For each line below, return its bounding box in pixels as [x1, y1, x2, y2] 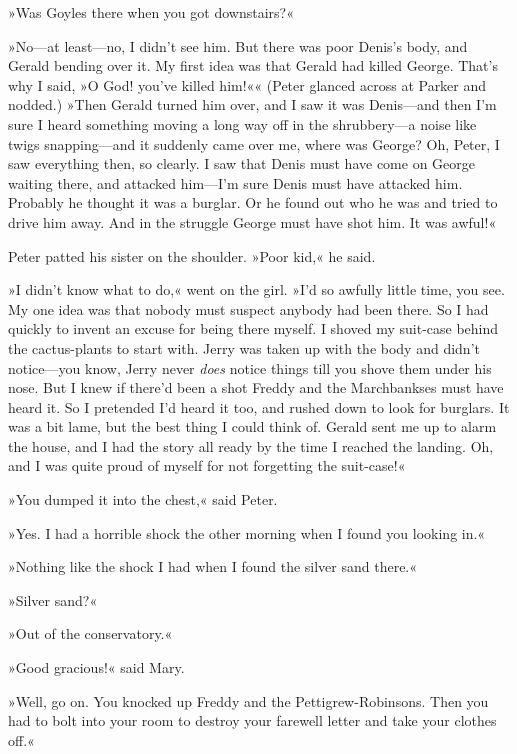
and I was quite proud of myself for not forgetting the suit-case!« [8, 455, 406, 476]
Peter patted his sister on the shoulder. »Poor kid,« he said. [8, 245, 376, 266]
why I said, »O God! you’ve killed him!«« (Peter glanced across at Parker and [8, 74, 487, 95]
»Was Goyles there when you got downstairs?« [8, 2, 294, 22]
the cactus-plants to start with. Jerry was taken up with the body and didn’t [8, 337, 480, 358]
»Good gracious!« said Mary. [8, 657, 185, 678]
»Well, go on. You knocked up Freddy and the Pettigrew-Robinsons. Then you [8, 690, 489, 711]
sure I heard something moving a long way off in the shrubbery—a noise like [8, 113, 477, 134]
